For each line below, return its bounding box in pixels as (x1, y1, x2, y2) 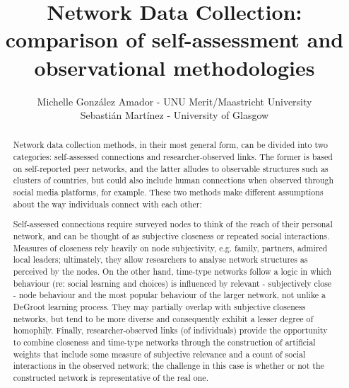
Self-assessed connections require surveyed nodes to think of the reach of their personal (13, 218, 333, 230)
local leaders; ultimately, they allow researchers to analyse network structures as (13, 253, 308, 266)
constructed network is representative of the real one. (13, 371, 208, 383)
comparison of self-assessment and (5, 25, 344, 54)
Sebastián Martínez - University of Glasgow (80, 108, 269, 122)
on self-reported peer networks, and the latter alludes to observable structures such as (13, 162, 329, 174)
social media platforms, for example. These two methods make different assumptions (13, 186, 324, 198)
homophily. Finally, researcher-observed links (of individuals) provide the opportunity (13, 324, 328, 336)
